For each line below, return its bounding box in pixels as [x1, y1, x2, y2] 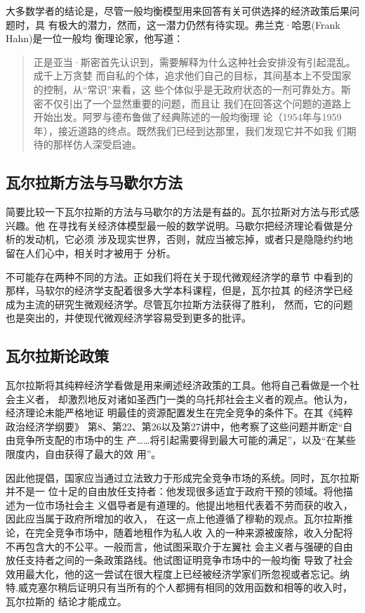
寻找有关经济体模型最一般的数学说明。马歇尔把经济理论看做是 [58, 218, 343, 232]
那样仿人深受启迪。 [53, 137, 142, 152]
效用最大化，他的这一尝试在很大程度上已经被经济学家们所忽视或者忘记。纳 [6, 566, 350, 581]
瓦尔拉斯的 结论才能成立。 [6, 594, 127, 608]
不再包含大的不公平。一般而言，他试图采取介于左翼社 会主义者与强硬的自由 [6, 539, 353, 553]
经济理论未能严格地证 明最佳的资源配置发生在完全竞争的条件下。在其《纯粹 [6, 405, 353, 420]
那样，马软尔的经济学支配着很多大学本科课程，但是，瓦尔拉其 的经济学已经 [6, 283, 353, 298]
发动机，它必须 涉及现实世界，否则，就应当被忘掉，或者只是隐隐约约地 [25, 232, 353, 246]
